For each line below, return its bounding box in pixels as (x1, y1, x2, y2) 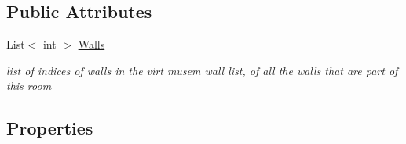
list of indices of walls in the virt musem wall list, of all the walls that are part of (6, 62, 398, 78)
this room (6, 77, 52, 94)
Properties (6, 116, 93, 140)
